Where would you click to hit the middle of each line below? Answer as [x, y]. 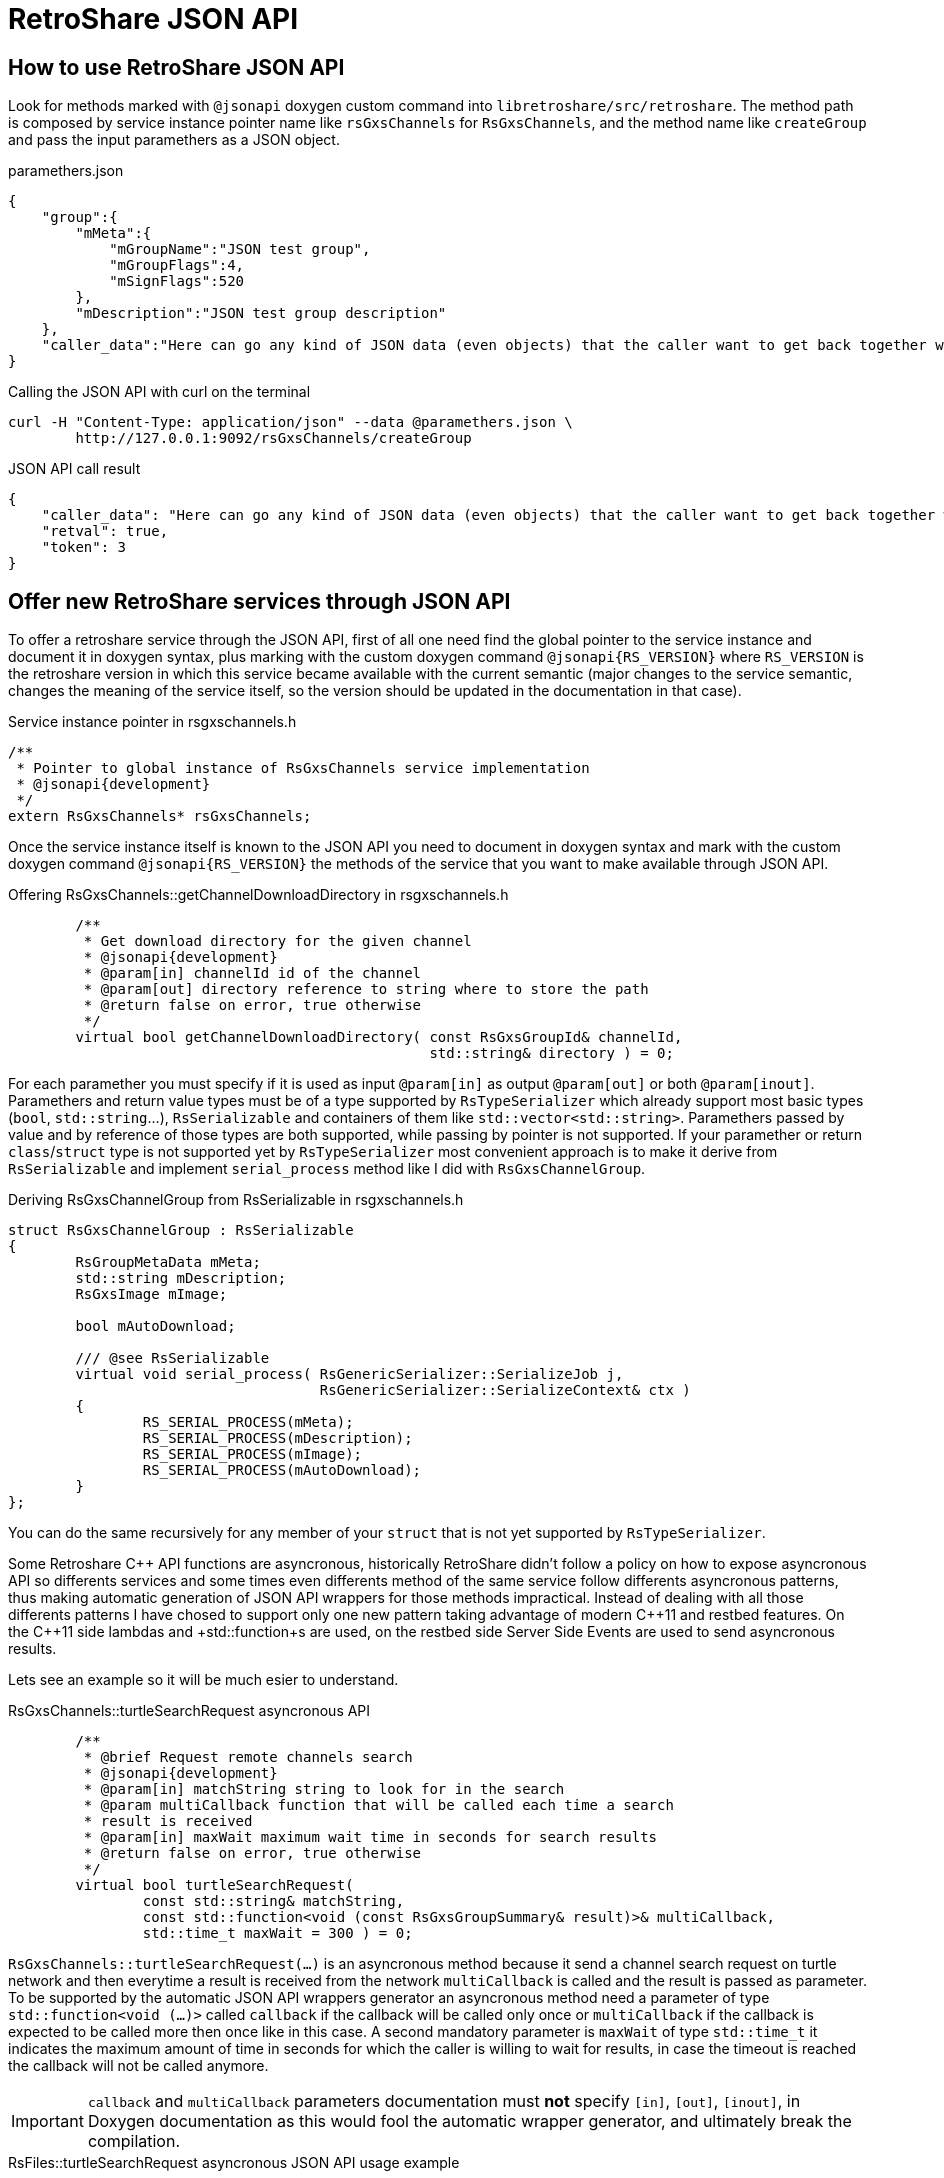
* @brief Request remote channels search [248, 1757]
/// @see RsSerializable [172, 1358]
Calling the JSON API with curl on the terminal [159, 392]
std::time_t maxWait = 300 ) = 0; [277, 1933]
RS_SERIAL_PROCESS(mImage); [252, 1454]
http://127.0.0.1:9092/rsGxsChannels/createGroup [273, 438]
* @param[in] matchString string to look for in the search [324, 1789]
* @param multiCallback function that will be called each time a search [378, 1805]
